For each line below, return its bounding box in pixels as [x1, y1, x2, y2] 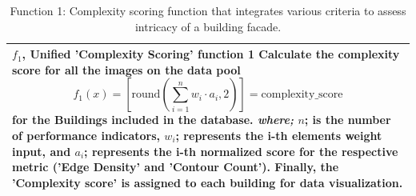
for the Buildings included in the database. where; [12, 111, 294, 128]
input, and [12, 142, 71, 159]
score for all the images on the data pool [12, 61, 241, 78]
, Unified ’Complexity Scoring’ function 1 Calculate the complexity [22, 46, 400, 62]
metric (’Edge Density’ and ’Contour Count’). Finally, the [12, 158, 339, 175]
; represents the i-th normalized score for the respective [84, 142, 398, 159]
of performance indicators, [12, 126, 160, 143]
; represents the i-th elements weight [175, 126, 382, 143]
